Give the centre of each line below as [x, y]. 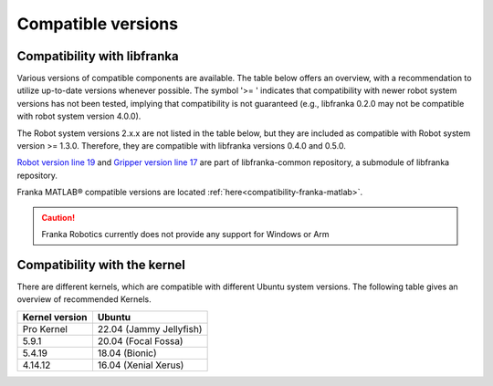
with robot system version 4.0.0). [79, 116]
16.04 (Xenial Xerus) [141, 365]
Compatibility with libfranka [98, 56]
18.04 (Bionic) [127, 353]
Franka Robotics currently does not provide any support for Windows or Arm [185, 234]
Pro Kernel [45, 329]
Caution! [58, 217]
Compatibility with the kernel [101, 265]
